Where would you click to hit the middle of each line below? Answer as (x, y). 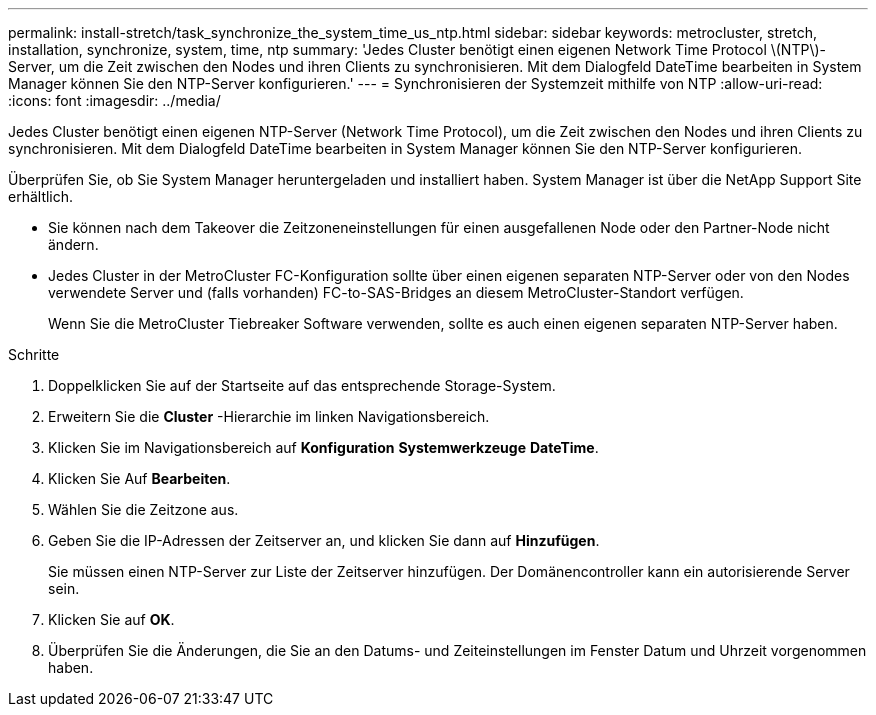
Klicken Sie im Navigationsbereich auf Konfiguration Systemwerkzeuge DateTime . (323, 447)
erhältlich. (41, 196)
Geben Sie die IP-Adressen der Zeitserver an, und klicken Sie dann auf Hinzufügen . (324, 540)
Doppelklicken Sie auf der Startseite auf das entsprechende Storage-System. (302, 385)
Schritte (34, 354)
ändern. (73, 244)
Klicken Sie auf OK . (111, 619)
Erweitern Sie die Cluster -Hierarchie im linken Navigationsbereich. (269, 416)
